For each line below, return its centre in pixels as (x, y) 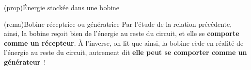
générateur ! (25, 61)
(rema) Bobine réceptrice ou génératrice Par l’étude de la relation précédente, (118, 24)
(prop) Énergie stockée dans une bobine (62, 7)
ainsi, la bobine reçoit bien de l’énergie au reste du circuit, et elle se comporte (122, 33)
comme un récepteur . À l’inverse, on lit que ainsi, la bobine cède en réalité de (124, 43)
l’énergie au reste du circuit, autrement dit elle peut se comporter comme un (125, 52)
